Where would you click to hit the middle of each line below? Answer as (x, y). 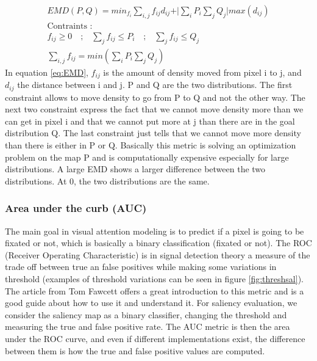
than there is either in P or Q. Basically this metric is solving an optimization (151, 145)
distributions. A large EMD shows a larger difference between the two (135, 169)
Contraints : (70, 26)
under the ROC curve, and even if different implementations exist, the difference (155, 338)
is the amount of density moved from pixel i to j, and (202, 72)
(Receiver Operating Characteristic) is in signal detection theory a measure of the (158, 254)
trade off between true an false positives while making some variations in (141, 267)
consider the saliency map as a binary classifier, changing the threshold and (146, 314)
